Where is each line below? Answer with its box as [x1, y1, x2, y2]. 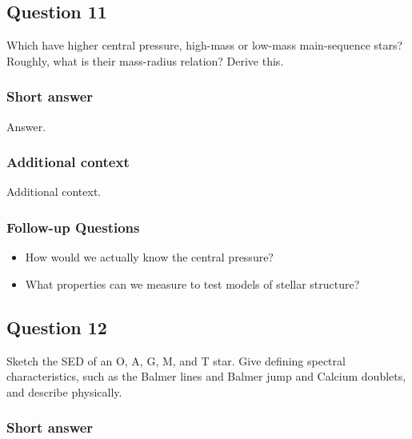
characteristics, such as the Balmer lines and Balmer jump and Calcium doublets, [6, 368, 406, 385]
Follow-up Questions [6, 217, 140, 237]
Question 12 [6, 314, 107, 339]
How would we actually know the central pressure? [25, 249, 274, 265]
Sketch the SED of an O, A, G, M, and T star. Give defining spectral [6, 352, 346, 369]
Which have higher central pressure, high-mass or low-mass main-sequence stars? [6, 37, 403, 54]
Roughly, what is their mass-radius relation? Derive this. [6, 52, 284, 69]
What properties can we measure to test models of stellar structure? [25, 275, 360, 292]
